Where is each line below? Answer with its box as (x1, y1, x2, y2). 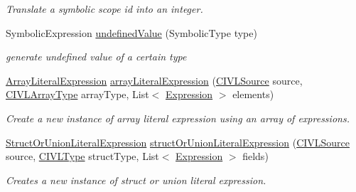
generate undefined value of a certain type (6, 49, 187, 64)
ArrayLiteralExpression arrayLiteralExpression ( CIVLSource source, (6, 73, 303, 87)
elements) (232, 87, 274, 102)
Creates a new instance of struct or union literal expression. (6, 172, 266, 187)
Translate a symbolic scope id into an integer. (6, 1, 203, 16)
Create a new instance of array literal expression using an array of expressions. (6, 110, 350, 125)
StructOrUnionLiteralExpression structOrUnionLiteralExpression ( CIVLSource (6, 134, 350, 149)
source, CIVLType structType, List (6, 149, 159, 164)
